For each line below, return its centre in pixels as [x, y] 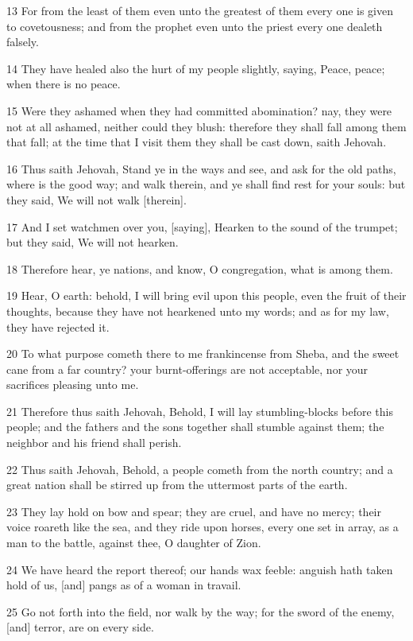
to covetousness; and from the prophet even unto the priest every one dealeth [195, 26]
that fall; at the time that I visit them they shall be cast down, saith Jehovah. [197, 142]
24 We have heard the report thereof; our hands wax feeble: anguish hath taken [200, 569]
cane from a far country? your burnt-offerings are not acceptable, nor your [187, 369]
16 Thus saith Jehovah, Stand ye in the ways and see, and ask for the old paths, [201, 168]
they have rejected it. [58, 326]
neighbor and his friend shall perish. [94, 443]
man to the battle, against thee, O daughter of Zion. [134, 543]
